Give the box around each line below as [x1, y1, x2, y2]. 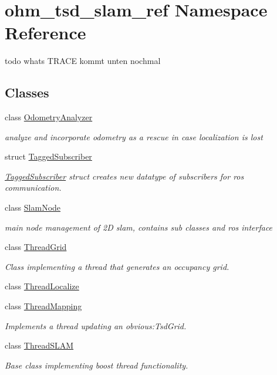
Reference [5, 21, 86, 45]
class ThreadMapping [5, 300, 82, 312]
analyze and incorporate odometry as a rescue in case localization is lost [5, 130, 263, 143]
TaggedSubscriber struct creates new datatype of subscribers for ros [5, 170, 244, 182]
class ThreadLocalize [5, 280, 79, 292]
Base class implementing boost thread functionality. [5, 359, 188, 371]
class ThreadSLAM [5, 339, 74, 352]
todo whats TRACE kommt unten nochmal [5, 55, 161, 67]
